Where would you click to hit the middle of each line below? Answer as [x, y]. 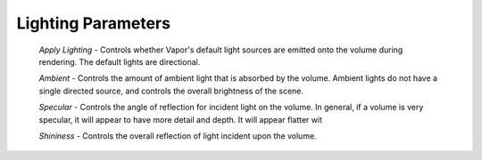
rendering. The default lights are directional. [120, 61]
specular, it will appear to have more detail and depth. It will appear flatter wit [181, 119]
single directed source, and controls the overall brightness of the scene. [171, 91]
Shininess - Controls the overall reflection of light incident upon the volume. [178, 136]
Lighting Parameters [94, 23]
